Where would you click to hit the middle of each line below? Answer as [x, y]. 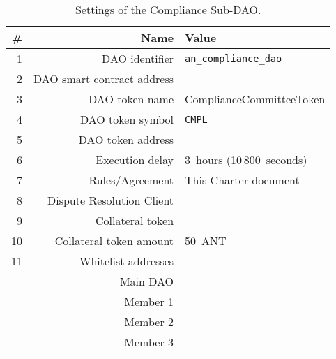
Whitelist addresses [127, 261]
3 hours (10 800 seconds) [246, 160]
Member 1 [149, 301]
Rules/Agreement [131, 180]
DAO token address [126, 139]
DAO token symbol [127, 119]
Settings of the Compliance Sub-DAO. [168, 9]
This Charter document [242, 180]
